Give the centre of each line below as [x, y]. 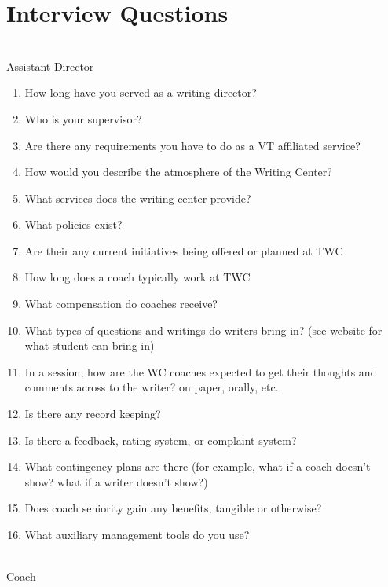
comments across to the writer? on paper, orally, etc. [152, 387]
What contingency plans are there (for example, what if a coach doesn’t [198, 466]
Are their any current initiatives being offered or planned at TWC [184, 250]
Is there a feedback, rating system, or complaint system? [161, 440]
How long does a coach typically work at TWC [137, 277]
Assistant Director [50, 66]
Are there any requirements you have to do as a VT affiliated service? [192, 145]
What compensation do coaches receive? [121, 304]
